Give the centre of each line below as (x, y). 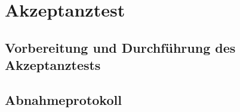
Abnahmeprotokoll (63, 99)
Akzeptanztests (53, 65)
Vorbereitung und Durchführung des (120, 47)
